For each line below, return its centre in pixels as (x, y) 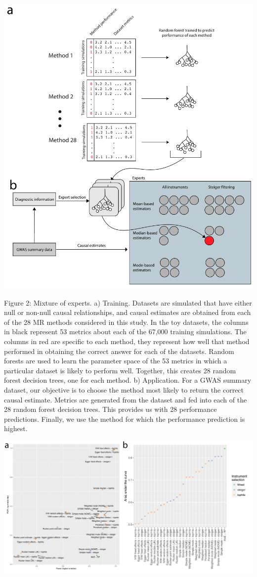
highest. (16, 428)
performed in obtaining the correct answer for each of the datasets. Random (119, 351)
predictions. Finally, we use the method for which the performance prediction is (125, 419)
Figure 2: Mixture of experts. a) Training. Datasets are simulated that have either (128, 302)
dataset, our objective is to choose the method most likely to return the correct (124, 389)
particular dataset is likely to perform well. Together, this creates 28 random (120, 370)
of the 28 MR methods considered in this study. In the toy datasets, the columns (126, 322)
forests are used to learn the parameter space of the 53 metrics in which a (116, 361)
